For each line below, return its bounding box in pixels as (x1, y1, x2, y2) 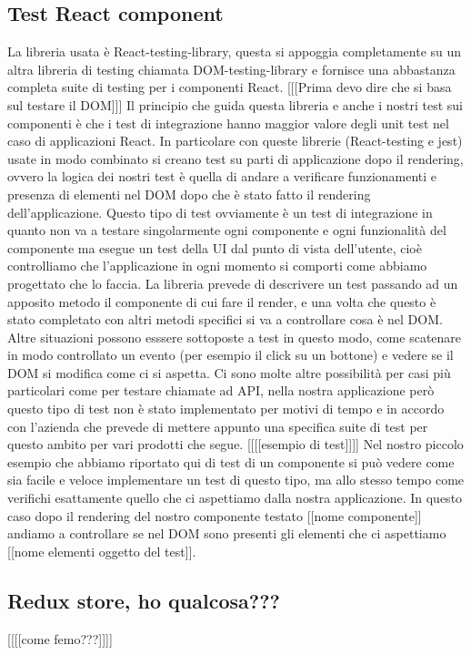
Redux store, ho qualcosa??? (7, 586, 281, 614)
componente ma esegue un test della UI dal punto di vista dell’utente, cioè (7, 238, 422, 257)
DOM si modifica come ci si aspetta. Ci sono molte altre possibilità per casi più (7, 363, 451, 382)
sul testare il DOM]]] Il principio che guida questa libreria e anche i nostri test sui (7, 95, 463, 114)
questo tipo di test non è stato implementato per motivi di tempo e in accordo (7, 399, 445, 418)
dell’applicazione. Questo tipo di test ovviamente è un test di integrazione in (7, 202, 433, 221)
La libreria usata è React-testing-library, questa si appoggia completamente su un (7, 42, 462, 61)
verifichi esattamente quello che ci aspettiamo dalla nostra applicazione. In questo (7, 488, 463, 507)
